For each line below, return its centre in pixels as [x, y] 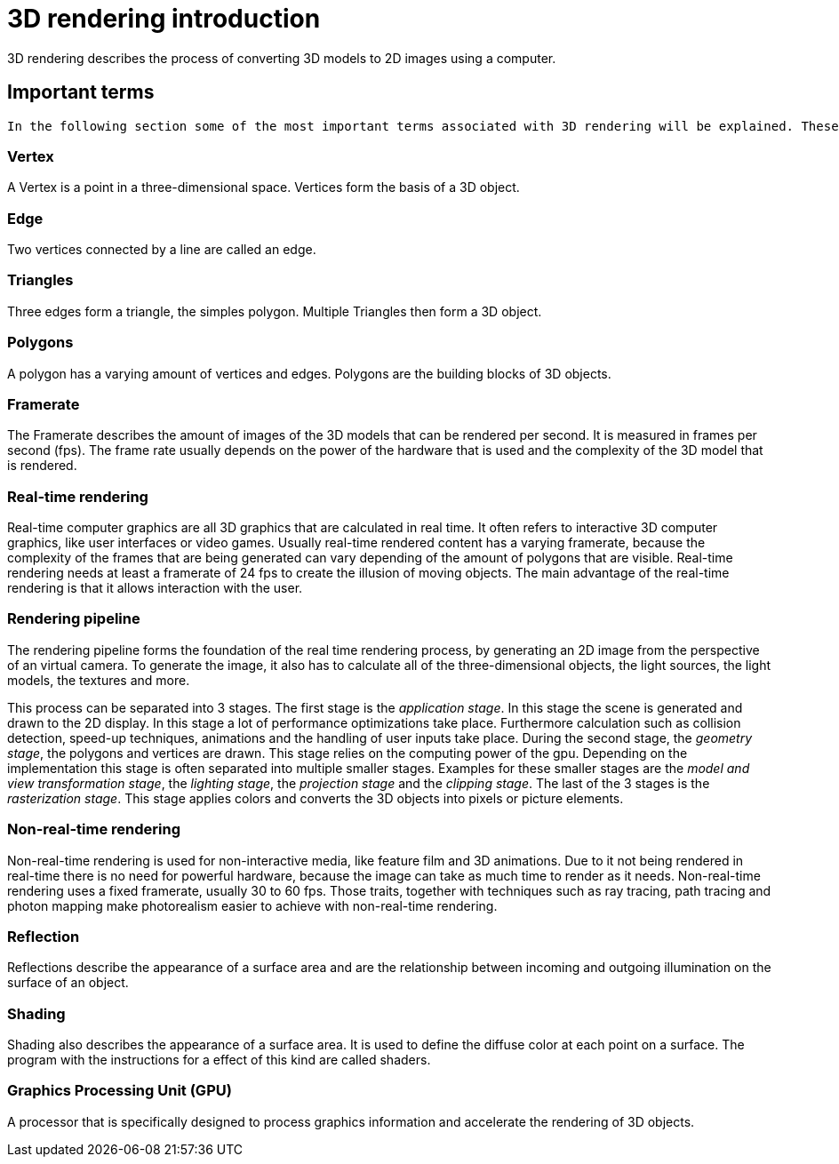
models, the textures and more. [99, 680]
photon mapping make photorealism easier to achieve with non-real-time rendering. [252, 905]
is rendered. [42, 466]
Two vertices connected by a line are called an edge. [162, 250]
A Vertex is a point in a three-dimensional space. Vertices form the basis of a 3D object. [264, 187]
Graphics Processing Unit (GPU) [120, 1091]
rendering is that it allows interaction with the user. [155, 588]
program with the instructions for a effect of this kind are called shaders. [219, 1060]
